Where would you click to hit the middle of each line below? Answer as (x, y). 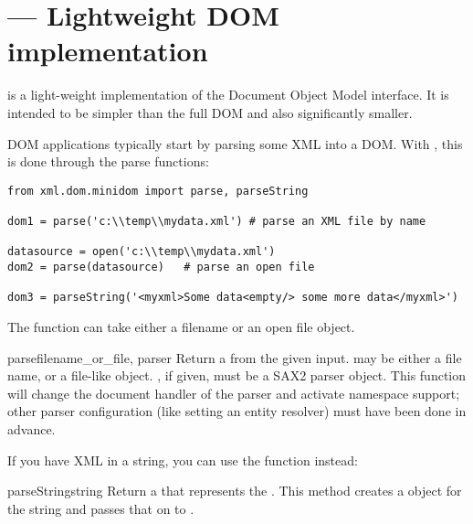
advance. (32, 428)
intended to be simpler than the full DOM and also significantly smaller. (210, 112)
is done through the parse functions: (108, 161)
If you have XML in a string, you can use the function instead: (183, 460)
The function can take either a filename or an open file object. (181, 326)
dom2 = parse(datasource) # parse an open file (161, 267)
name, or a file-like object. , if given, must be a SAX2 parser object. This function (237, 375)
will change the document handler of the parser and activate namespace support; (234, 393)
